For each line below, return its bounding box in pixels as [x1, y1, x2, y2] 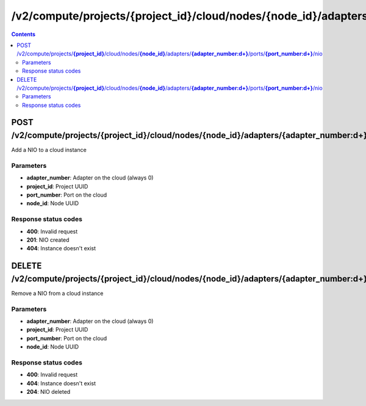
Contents [11, 31, 36, 38]
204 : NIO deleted [26, 388, 71, 396]
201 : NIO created [26, 236, 70, 244]
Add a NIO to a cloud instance [11, 147, 87, 154]
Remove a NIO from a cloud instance [11, 289, 104, 297]
